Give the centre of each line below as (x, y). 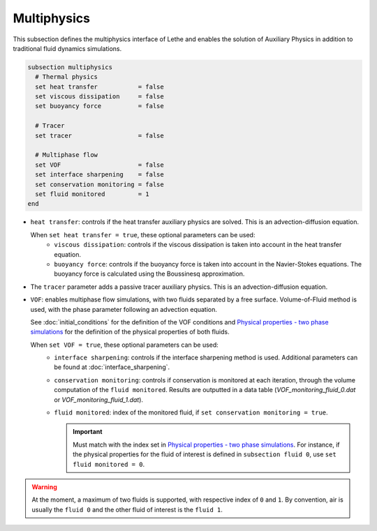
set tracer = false (99, 135)
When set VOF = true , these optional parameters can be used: (125, 345)
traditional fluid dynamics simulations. (67, 48)
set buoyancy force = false (99, 106)
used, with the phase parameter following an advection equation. (124, 309)
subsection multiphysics (70, 67)
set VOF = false (99, 165)
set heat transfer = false (99, 87)
